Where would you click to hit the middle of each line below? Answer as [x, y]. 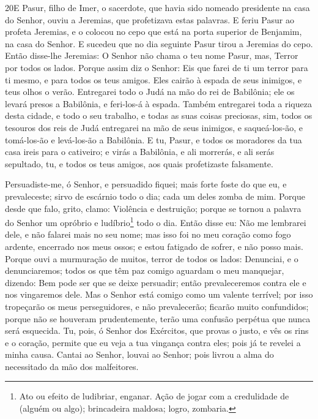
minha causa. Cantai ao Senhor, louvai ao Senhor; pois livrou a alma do [139, 354]
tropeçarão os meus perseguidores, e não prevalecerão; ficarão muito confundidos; [157, 306]
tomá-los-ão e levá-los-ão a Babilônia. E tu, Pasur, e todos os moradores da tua [153, 139]
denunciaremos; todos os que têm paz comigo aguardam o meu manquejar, [145, 270]
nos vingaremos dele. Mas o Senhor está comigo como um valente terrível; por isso [159, 294]
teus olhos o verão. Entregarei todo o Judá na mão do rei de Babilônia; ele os [150, 92]
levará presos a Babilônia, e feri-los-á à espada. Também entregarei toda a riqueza [158, 103]
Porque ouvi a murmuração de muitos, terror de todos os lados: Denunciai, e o [152, 258]
